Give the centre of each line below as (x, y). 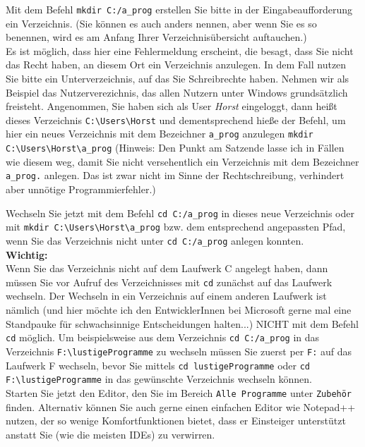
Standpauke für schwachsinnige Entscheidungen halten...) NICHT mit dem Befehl (182, 323)
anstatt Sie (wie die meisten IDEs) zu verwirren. (110, 434)
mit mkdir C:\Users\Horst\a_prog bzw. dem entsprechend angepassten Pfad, (176, 227)
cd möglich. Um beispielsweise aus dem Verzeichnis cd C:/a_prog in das (163, 337)
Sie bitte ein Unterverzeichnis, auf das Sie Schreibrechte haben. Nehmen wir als (178, 79)
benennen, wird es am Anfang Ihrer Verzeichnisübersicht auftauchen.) (156, 37)
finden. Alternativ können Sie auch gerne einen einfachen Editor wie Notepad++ (181, 406)
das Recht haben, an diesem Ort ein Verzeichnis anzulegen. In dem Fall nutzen (176, 65)
